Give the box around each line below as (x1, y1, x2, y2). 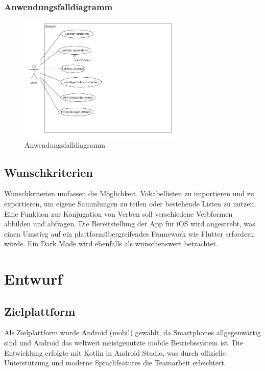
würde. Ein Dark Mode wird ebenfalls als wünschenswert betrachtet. (4, 238, 218, 249)
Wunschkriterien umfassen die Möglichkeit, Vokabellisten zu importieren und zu (4, 188, 254, 199)
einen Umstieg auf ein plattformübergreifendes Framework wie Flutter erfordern (4, 228, 254, 239)
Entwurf (4, 268, 63, 289)
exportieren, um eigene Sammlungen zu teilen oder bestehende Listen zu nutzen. (4, 198, 256, 208)
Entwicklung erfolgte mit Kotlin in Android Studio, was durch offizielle (4, 347, 226, 358)
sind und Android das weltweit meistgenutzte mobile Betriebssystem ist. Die (4, 337, 243, 348)
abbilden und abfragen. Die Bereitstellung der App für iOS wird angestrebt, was (4, 218, 255, 229)
